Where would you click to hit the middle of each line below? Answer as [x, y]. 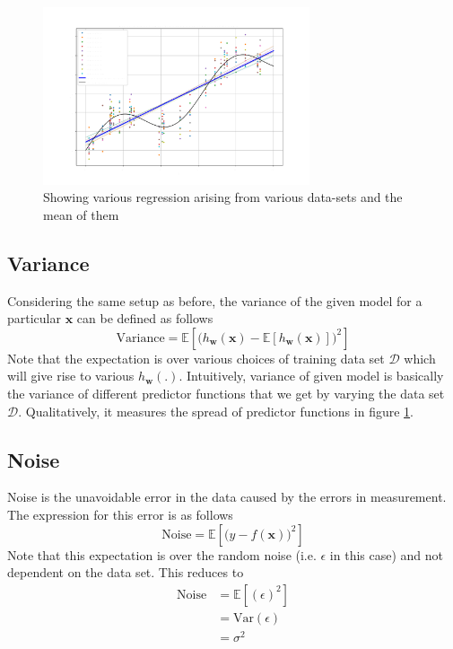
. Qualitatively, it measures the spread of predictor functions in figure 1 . [216, 411]
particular [34, 318]
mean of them [81, 214]
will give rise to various [71, 376]
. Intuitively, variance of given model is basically [311, 376]
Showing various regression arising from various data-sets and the [223, 197]
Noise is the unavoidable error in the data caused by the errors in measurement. [227, 497]
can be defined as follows [145, 318]
